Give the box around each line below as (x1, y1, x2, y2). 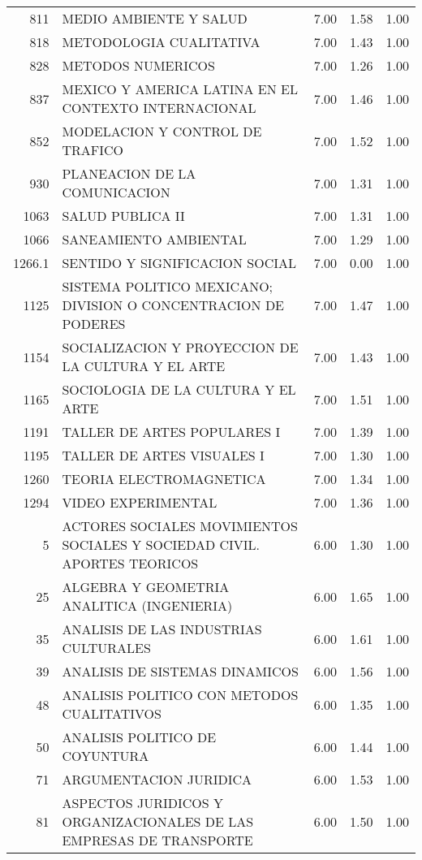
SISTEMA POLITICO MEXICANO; (62, 277, 273, 296)
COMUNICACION (62, 183, 170, 201)
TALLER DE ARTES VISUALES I (62, 446, 265, 465)
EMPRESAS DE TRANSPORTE (62, 831, 253, 849)
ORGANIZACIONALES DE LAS (62, 812, 254, 831)
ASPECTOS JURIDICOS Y (62, 793, 223, 812)
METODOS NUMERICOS (62, 56, 215, 75)
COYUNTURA (62, 746, 149, 765)
